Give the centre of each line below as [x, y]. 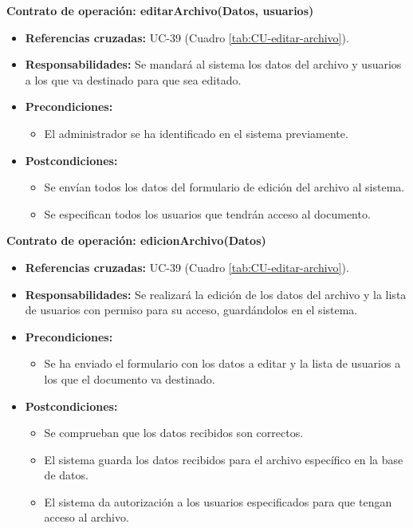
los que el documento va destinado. [130, 378]
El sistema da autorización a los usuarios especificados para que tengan [218, 501]
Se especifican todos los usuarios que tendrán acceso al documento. [207, 213]
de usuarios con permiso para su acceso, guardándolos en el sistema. [191, 310]
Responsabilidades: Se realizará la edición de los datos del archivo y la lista [216, 294]
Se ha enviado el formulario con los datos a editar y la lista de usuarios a [222, 363]
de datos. [66, 475]
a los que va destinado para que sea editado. [133, 79]
